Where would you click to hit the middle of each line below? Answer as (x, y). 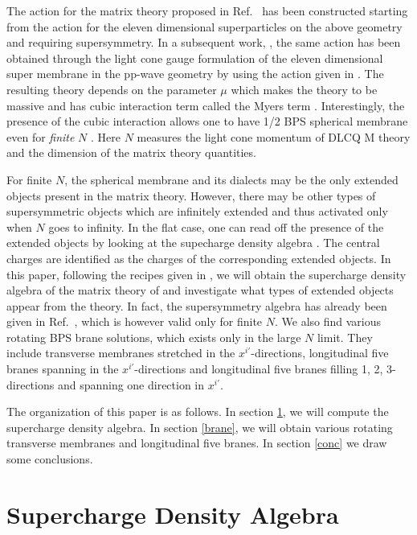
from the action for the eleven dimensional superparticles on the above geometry (204, 26)
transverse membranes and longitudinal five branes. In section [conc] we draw (197, 443)
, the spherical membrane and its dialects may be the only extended (231, 179)
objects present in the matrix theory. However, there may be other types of (191, 195)
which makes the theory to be (304, 89)
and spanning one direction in (131, 384)
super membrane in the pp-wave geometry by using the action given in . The (195, 74)
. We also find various (328, 321)
